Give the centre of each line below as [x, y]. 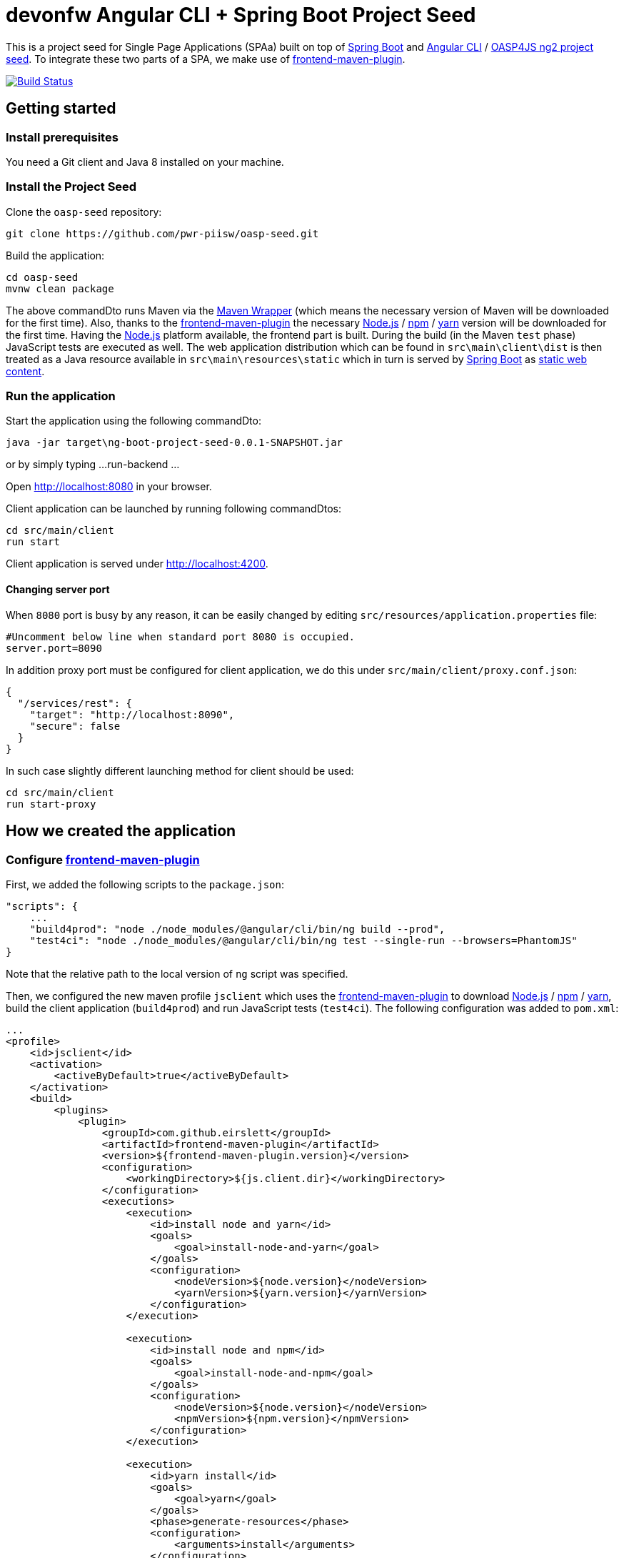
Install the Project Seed [71, 187]
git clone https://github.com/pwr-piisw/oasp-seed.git [162, 233]
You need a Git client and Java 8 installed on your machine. [145, 162]
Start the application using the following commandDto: [134, 421]
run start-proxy [51, 804]
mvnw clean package [60, 288]
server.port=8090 [54, 648]
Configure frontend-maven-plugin [103, 859]
